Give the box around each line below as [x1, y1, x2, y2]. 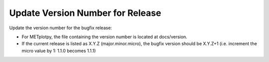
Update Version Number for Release [9, 7, 161, 18]
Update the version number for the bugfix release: [9, 25, 112, 31]
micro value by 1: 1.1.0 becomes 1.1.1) [21, 48, 96, 54]
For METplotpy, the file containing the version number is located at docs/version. [21, 34, 188, 40]
